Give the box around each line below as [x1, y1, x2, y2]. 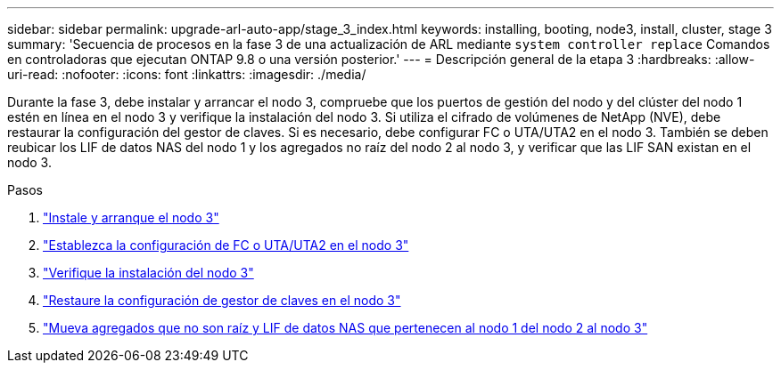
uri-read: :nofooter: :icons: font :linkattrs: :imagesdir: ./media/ [7, 67, 366, 82]
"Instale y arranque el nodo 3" [43, 210, 219, 225]
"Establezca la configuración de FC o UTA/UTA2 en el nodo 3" [43, 237, 409, 253]
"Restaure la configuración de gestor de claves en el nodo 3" [43, 293, 401, 308]
